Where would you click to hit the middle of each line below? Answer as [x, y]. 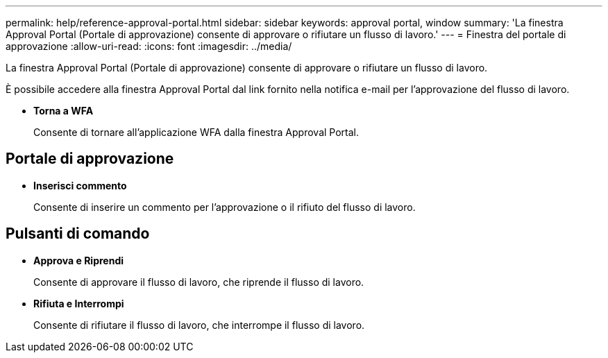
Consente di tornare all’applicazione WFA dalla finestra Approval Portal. [196, 132]
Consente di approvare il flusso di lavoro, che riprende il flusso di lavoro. [199, 282]
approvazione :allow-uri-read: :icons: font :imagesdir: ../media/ [149, 46]
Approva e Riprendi [78, 260]
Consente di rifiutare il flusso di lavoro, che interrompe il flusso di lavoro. [199, 325]
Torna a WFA [64, 111]
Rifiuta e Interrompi [79, 303]
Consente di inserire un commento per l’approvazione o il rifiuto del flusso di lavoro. [225, 207]
